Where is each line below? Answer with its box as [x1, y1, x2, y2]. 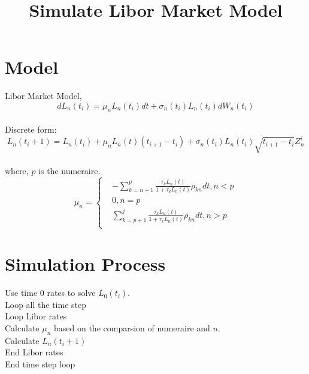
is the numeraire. [38, 164, 101, 177]
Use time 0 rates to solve [5, 286, 96, 299]
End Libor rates [5, 346, 63, 358]
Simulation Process [5, 252, 166, 276]
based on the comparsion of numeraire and [54, 321, 210, 334]
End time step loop [5, 357, 75, 370]
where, [5, 164, 29, 177]
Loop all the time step [5, 298, 86, 310]
